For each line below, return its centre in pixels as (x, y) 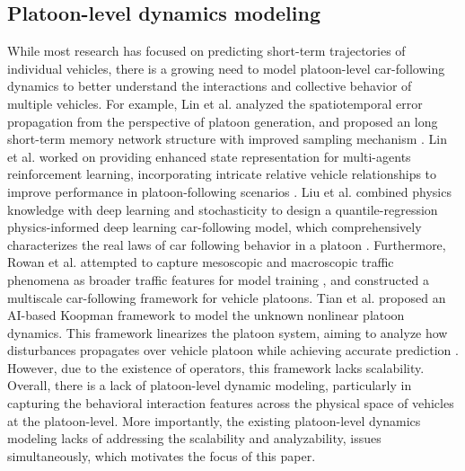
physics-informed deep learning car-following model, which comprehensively (215, 227)
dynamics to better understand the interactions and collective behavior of (210, 86)
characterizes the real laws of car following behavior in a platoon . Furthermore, (227, 244)
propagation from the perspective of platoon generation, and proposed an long (223, 121)
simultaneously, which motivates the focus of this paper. (162, 455)
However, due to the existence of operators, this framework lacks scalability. (216, 367)
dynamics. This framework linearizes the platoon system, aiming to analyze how (228, 332)
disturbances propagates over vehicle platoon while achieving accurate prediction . (233, 350)
